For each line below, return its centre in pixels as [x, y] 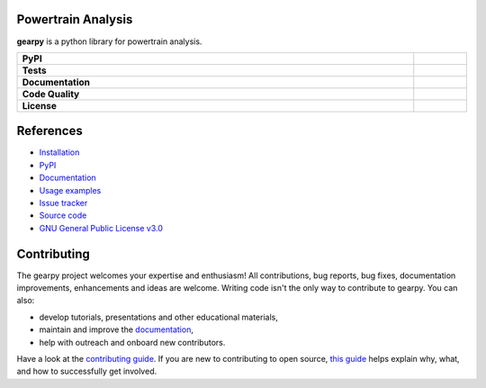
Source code [63, 215]
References [49, 131]
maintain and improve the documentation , [116, 329]
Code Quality [51, 94]
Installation [59, 152]
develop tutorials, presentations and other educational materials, [158, 317]
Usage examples [70, 190]
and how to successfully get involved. [87, 371]
